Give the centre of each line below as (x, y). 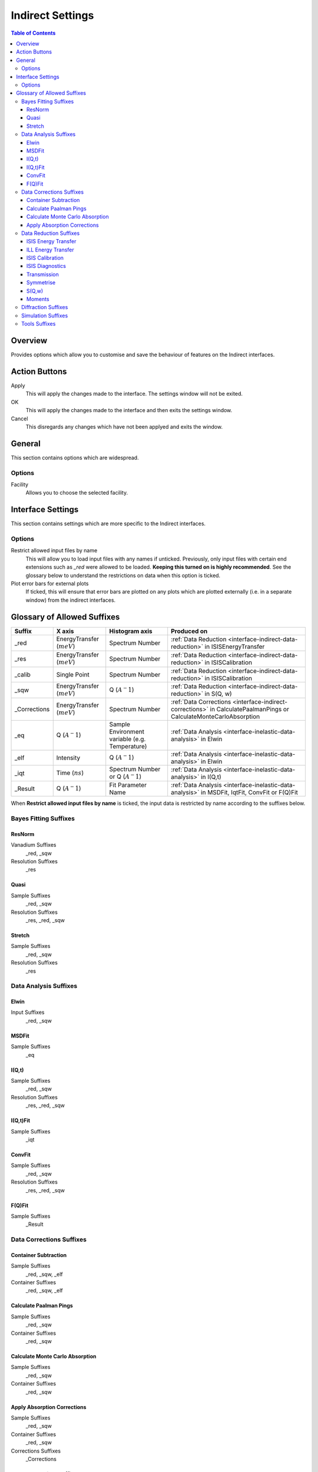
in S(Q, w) (218, 694)
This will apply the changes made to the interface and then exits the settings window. (129, 410)
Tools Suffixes (39, 324)
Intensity (68, 758)
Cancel (19, 419)
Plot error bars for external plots (50, 584)
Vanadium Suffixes (34, 845)
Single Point (73, 674)
